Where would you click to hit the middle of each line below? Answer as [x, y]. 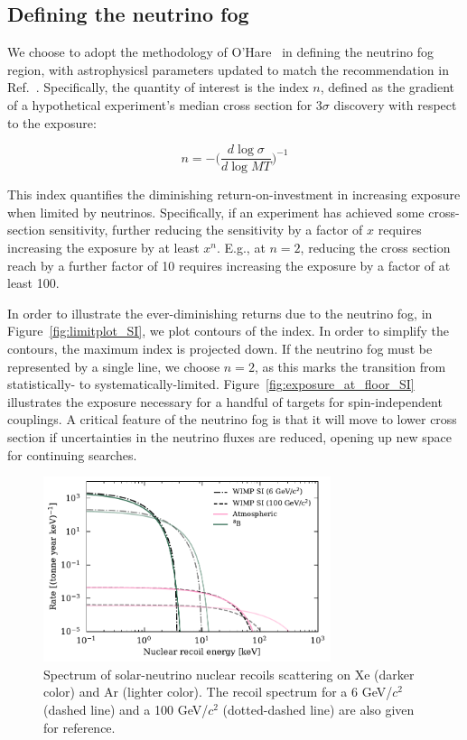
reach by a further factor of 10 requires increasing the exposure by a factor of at [229, 265]
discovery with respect [395, 104]
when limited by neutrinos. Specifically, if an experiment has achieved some [216, 212]
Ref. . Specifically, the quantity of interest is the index [158, 87]
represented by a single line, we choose [114, 366]
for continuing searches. [72, 454]
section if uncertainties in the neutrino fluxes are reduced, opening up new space [230, 436]
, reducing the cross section [375, 248]
